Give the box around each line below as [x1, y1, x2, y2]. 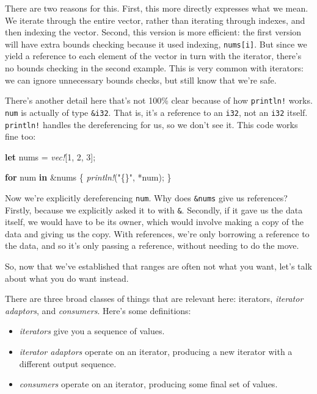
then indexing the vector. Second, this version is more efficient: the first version [5, 26, 302, 38]
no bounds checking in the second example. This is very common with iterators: [5, 62, 304, 74]
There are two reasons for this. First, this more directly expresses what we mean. [5, 2, 308, 14]
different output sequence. [19, 357, 117, 370]
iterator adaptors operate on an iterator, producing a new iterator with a [19, 345, 293, 358]
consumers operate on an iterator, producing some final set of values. [19, 378, 278, 390]
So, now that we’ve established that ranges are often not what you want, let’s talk [5, 260, 312, 273]
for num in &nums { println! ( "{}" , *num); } [5, 171, 172, 184]
